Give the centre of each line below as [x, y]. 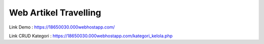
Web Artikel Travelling [55, 13]
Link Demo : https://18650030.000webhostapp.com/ [62, 27]
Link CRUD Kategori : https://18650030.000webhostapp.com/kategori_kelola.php [91, 36]
